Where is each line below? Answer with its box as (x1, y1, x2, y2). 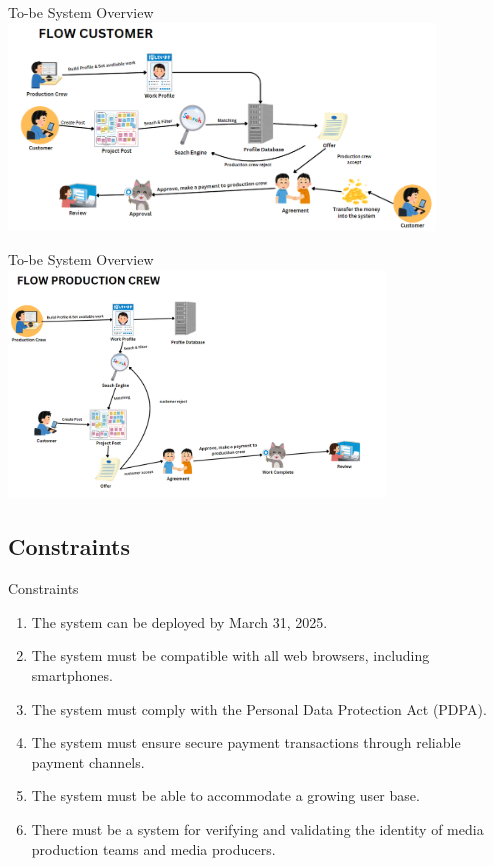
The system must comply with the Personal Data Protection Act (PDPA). (31, 698, 487, 719)
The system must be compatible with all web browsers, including (31, 645, 430, 666)
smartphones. (31, 664, 113, 685)
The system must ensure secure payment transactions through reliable (31, 732, 461, 753)
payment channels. (31, 751, 145, 772)
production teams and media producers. (31, 838, 276, 859)
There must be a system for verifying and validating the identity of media (31, 818, 484, 839)
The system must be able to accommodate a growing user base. (31, 785, 420, 806)
